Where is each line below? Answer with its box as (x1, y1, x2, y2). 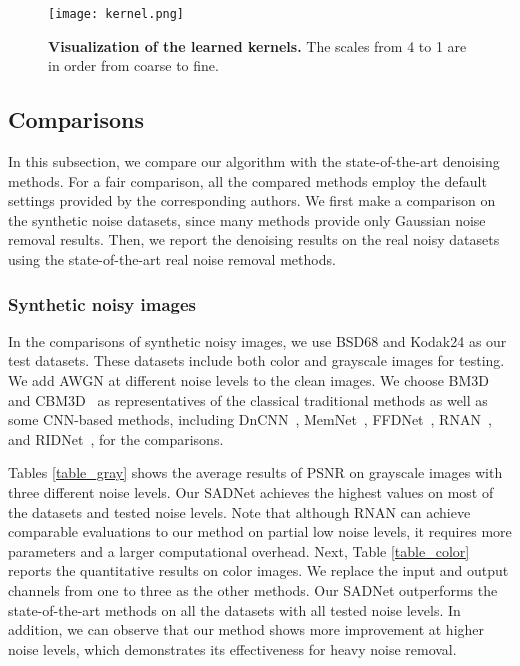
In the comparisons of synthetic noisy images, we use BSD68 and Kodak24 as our (8, 330, 507, 351)
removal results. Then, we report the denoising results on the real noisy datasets (8, 229, 500, 250)
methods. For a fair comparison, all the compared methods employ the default (8, 170, 487, 191)
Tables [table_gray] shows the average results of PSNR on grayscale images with (8, 462, 503, 483)
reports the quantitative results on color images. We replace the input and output (8, 560, 509, 581)
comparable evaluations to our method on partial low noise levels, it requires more (8, 521, 512, 542)
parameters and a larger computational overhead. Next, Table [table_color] (8, 540, 470, 561)
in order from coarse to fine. (48, 55, 219, 76)
